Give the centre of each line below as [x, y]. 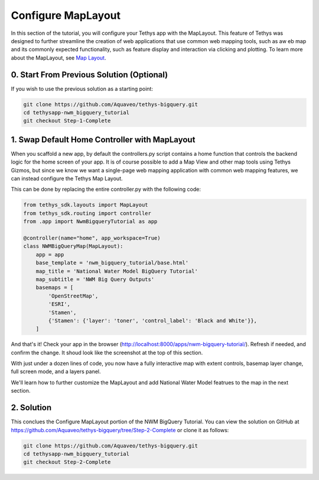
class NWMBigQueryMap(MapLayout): [73, 246]
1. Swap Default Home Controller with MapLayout [103, 140]
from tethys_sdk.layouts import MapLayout [86, 205]
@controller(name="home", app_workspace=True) [92, 238]
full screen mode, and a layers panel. [56, 371]
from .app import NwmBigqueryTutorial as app [90, 222]
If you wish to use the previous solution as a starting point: [82, 89]
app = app [50, 254]
